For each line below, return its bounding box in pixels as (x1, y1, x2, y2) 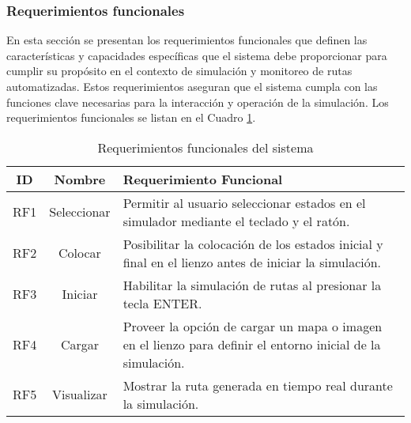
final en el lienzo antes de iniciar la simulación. (123, 252, 382, 271)
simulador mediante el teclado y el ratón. (123, 211, 350, 230)
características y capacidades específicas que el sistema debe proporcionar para (6, 47, 387, 63)
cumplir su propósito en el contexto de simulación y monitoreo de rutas (6, 62, 353, 79)
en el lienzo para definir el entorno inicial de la (123, 334, 381, 353)
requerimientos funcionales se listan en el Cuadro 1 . (6, 109, 256, 126)
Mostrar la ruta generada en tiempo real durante (123, 376, 393, 395)
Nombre (54, 169, 106, 188)
